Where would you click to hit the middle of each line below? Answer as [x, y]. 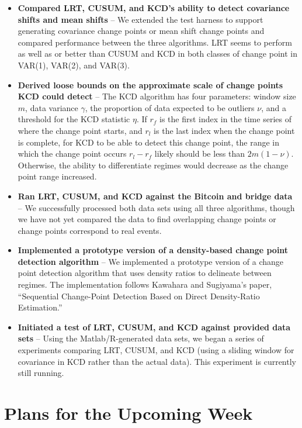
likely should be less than [200, 153]
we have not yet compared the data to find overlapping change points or [147, 219]
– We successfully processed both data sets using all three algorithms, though [156, 207]
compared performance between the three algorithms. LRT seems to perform [155, 42]
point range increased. [57, 176]
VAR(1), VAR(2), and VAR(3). [74, 65]
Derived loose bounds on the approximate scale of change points [150, 84]
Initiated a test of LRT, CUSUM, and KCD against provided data [154, 327]
